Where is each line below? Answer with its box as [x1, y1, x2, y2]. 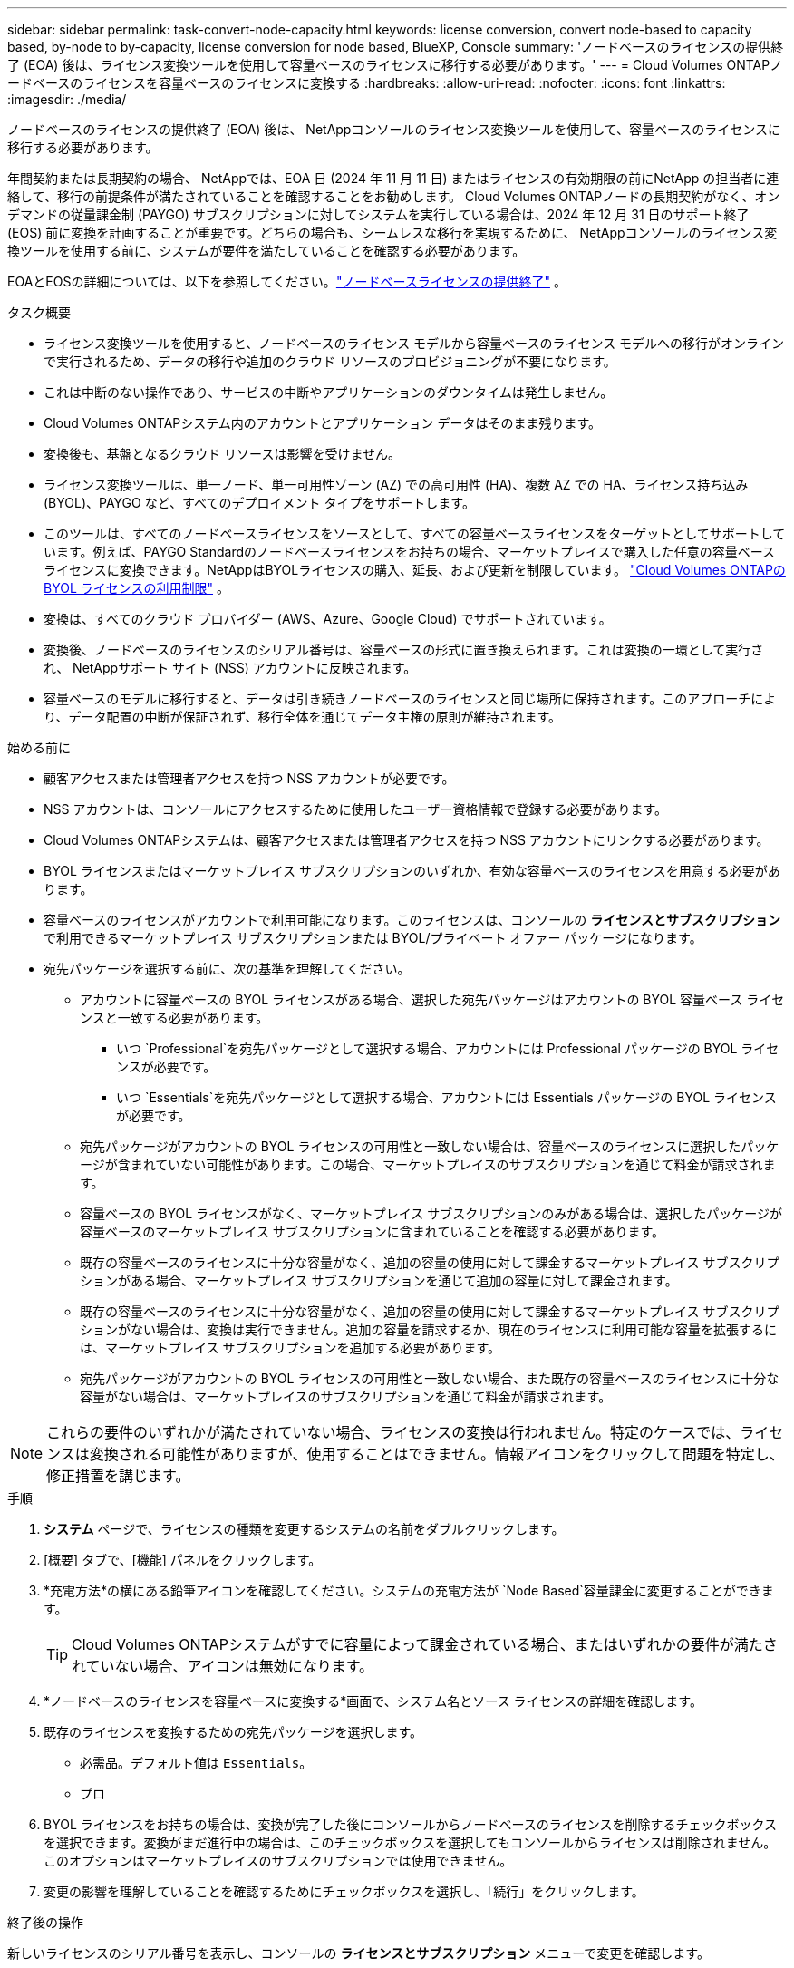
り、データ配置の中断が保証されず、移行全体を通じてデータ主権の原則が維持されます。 [44, 709, 562, 724]
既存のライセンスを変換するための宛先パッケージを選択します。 [44, 1724, 423, 1740]
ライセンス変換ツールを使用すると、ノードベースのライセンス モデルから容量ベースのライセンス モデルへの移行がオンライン [44, 335, 785, 351]
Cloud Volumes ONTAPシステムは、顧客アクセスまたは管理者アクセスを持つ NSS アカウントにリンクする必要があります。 [44, 832, 770, 848]
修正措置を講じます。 [46, 1467, 190, 1485]
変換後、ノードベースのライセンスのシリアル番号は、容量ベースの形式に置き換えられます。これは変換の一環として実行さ [44, 642, 764, 657]
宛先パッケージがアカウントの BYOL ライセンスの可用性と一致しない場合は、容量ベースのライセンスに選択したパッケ [80, 1139, 779, 1154]
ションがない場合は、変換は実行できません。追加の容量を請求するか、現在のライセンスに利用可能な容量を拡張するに [80, 1322, 778, 1337]
